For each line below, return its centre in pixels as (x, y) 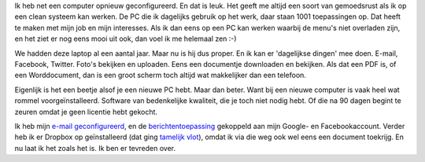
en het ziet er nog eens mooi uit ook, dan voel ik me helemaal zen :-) (126, 39)
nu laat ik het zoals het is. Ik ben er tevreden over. (95, 148)
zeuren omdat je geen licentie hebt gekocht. (86, 112)
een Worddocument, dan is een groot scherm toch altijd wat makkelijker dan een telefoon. (161, 75)
